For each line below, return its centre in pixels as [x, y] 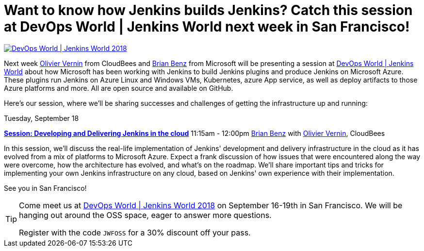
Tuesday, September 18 [41, 118]
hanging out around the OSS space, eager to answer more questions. [145, 215]
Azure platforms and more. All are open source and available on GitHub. [119, 88]
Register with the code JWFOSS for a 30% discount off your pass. [135, 232]
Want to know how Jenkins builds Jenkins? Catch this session [208, 10]
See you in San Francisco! [45, 188]
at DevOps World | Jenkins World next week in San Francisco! [207, 27]
